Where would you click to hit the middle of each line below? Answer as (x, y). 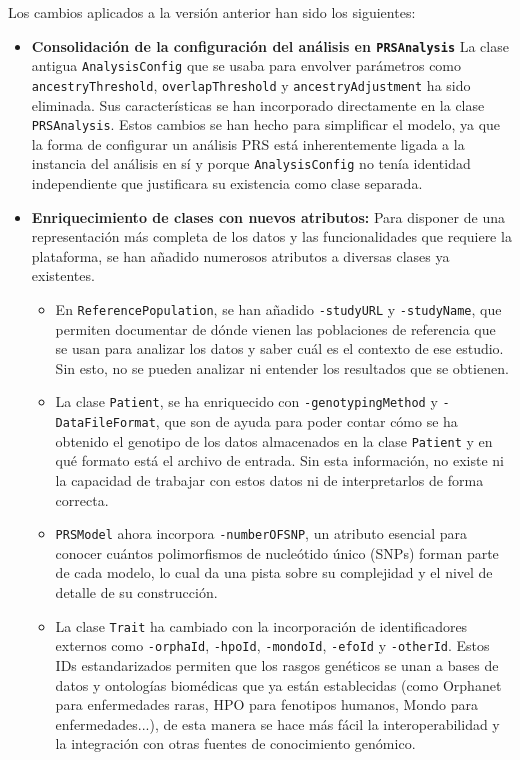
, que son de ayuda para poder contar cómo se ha (306, 421)
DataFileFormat (105, 423)
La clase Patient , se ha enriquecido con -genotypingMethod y (246, 401)
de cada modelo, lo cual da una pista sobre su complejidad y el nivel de (274, 572)
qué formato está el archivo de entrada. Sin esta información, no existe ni (279, 460)
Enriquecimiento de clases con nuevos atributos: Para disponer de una (268, 216)
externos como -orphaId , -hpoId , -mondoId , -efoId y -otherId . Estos (272, 645)
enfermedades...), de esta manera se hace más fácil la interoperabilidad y (277, 723)
